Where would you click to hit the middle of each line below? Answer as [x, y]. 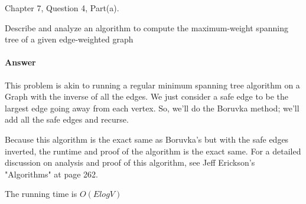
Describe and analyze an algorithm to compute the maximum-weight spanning [147, 27]
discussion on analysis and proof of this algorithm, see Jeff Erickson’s [130, 162]
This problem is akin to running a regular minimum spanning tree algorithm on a [152, 85]
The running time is [41, 194]
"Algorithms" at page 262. [51, 174]
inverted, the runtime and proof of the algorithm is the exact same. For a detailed [153, 151]
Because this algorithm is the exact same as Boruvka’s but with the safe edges [147, 139]
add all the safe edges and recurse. [67, 119]
